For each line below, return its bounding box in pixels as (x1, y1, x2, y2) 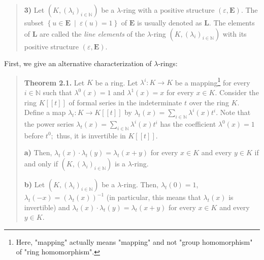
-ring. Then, (121, 179, 159, 189)
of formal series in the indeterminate (69, 97, 182, 107)
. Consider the (215, 87, 259, 98)
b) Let (24, 179, 45, 189)
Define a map (24, 107, 66, 118)
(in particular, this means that (106, 192, 201, 202)
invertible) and (24, 201, 70, 212)
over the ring (189, 97, 229, 107)
